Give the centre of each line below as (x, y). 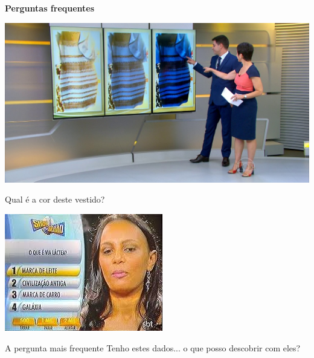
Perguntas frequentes (50, 8)
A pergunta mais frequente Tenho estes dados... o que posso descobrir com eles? (153, 347)
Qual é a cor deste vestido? (55, 199)
